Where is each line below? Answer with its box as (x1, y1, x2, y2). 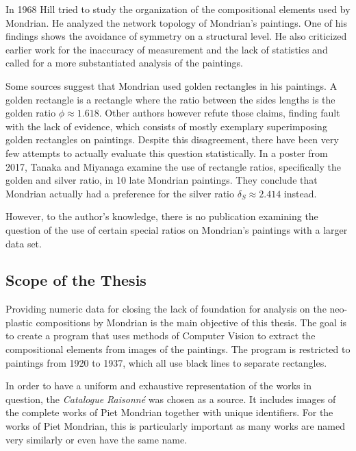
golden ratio (5, 106, 56, 120)
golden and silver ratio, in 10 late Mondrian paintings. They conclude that (5, 173, 318, 187)
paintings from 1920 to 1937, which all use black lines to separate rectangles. (5, 355, 327, 369)
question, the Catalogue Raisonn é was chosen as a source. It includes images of (5, 391, 336, 406)
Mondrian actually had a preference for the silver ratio (5, 186, 235, 200)
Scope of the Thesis (5, 269, 147, 291)
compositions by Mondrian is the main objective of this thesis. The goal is (36, 315, 347, 329)
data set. (5, 236, 42, 250)
